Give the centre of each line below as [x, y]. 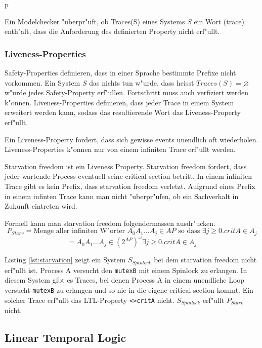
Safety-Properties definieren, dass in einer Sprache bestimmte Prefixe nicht [120, 72]
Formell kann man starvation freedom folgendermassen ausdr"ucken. [110, 223]
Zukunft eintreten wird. [41, 206]
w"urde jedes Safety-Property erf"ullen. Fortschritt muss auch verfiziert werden [127, 92]
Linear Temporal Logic [65, 338]
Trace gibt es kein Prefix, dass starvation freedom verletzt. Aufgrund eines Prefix [130, 186]
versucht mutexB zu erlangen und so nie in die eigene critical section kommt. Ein [129, 289]
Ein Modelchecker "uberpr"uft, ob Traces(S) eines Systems [95, 21]
